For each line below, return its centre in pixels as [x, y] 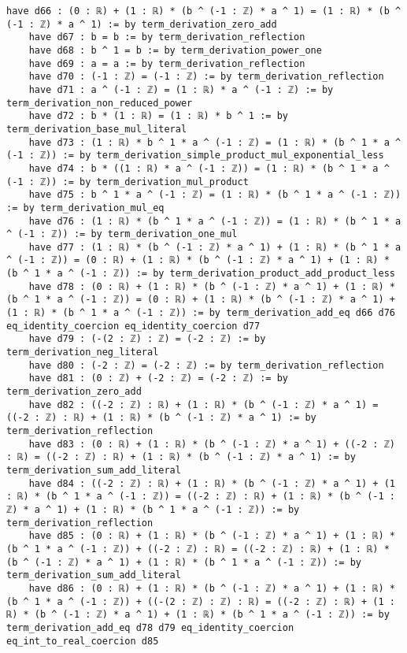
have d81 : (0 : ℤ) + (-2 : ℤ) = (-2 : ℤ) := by [158, 378]
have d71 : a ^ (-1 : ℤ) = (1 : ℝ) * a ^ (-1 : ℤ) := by [181, 89]
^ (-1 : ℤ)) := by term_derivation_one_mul [122, 234]
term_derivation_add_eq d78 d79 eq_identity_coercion [150, 627]
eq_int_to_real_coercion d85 [83, 641]
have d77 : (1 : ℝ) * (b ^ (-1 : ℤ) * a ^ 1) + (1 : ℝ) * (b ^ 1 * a [215, 247]
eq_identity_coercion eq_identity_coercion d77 [133, 326]
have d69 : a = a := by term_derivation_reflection [167, 63]
